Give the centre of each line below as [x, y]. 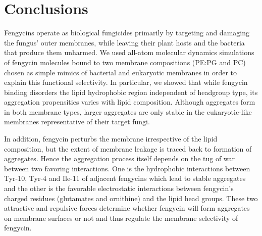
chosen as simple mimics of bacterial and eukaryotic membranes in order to [120, 72]
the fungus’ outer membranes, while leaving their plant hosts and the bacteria [124, 42]
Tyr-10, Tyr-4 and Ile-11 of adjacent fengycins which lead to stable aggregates [125, 178]
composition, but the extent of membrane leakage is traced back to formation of [128, 148]
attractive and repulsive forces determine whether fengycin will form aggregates [127, 208]
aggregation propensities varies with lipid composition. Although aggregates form [130, 102]
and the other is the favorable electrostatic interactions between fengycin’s [119, 188]
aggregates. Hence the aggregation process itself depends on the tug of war [120, 158]
